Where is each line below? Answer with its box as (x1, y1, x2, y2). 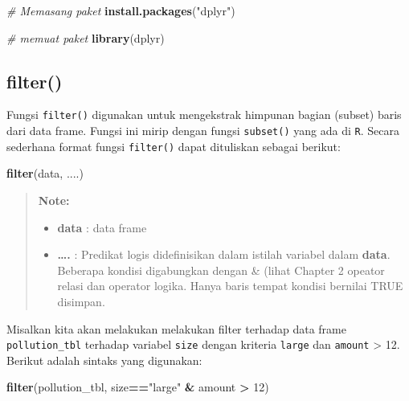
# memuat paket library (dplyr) (6, 29, 165, 46)
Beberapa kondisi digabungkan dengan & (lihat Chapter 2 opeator (57, 261, 385, 278)
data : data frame (57, 219, 147, 235)
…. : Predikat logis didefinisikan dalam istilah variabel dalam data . (57, 246, 391, 263)
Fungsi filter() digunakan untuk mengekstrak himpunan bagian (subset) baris (6, 106, 402, 123)
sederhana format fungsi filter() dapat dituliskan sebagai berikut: (6, 137, 341, 154)
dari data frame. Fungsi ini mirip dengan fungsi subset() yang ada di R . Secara (6, 122, 399, 139)
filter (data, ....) (6, 165, 84, 182)
